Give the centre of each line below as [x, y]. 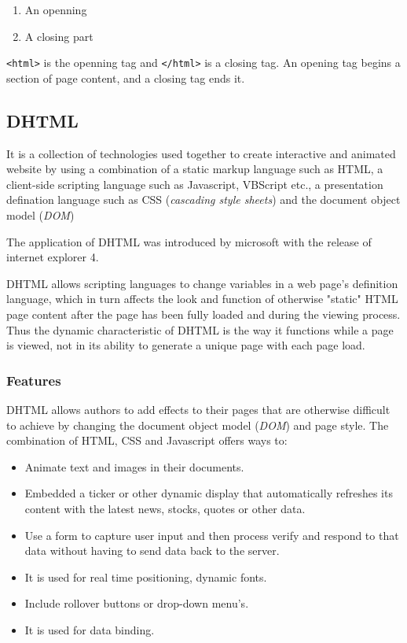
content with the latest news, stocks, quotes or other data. [165, 508]
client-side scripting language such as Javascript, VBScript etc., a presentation [195, 184]
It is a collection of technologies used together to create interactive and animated [201, 153]
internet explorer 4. [53, 257]
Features [34, 380]
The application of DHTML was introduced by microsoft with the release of [189, 241]
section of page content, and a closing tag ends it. [126, 78]
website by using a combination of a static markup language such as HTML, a [195, 169]
